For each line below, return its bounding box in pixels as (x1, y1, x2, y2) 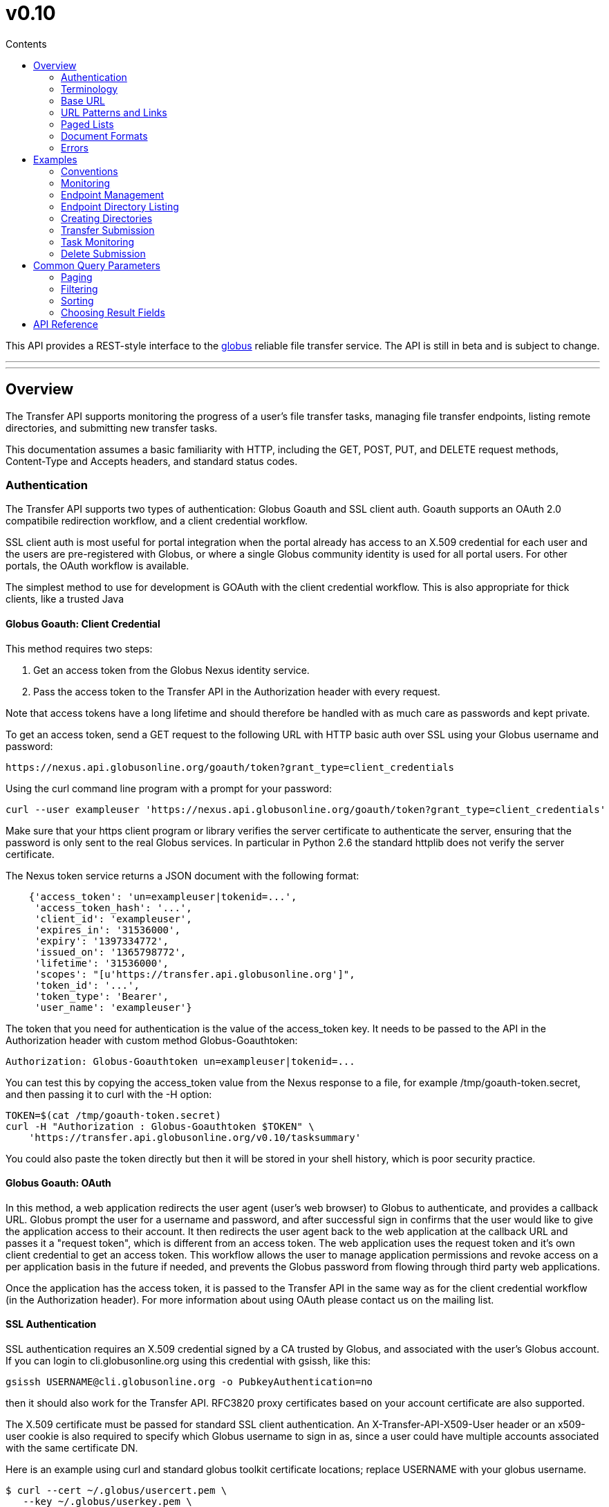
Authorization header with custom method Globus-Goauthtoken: (6, 1034, 298, 1046)
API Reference (33, 318, 98, 330)
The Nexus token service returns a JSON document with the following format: (6, 869, 359, 882)
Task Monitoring (61, 235, 135, 248)
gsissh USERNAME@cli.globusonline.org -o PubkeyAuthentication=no (6, 1376, 373, 1387)
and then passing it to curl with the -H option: (6, 1088, 212, 1100)
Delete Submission (61, 247, 146, 259)
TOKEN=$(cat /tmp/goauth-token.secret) (6, 1109, 221, 1121)
